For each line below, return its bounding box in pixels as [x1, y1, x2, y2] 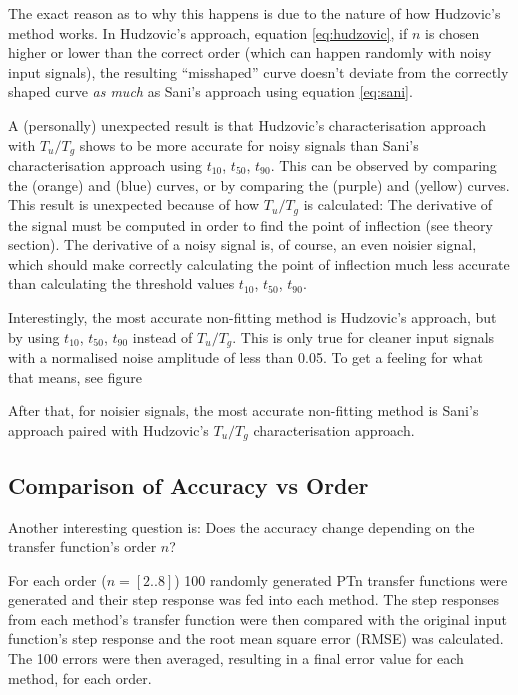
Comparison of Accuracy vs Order [8, 469, 369, 500]
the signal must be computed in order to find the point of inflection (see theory [8, 214, 493, 235]
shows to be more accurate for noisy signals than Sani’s [79, 134, 419, 155]
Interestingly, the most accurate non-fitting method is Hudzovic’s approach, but [8, 307, 497, 328]
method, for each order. [8, 667, 152, 688]
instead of [132, 326, 193, 347]
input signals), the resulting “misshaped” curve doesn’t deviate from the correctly [8, 61, 509, 82]
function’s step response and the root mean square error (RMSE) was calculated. [8, 628, 504, 649]
